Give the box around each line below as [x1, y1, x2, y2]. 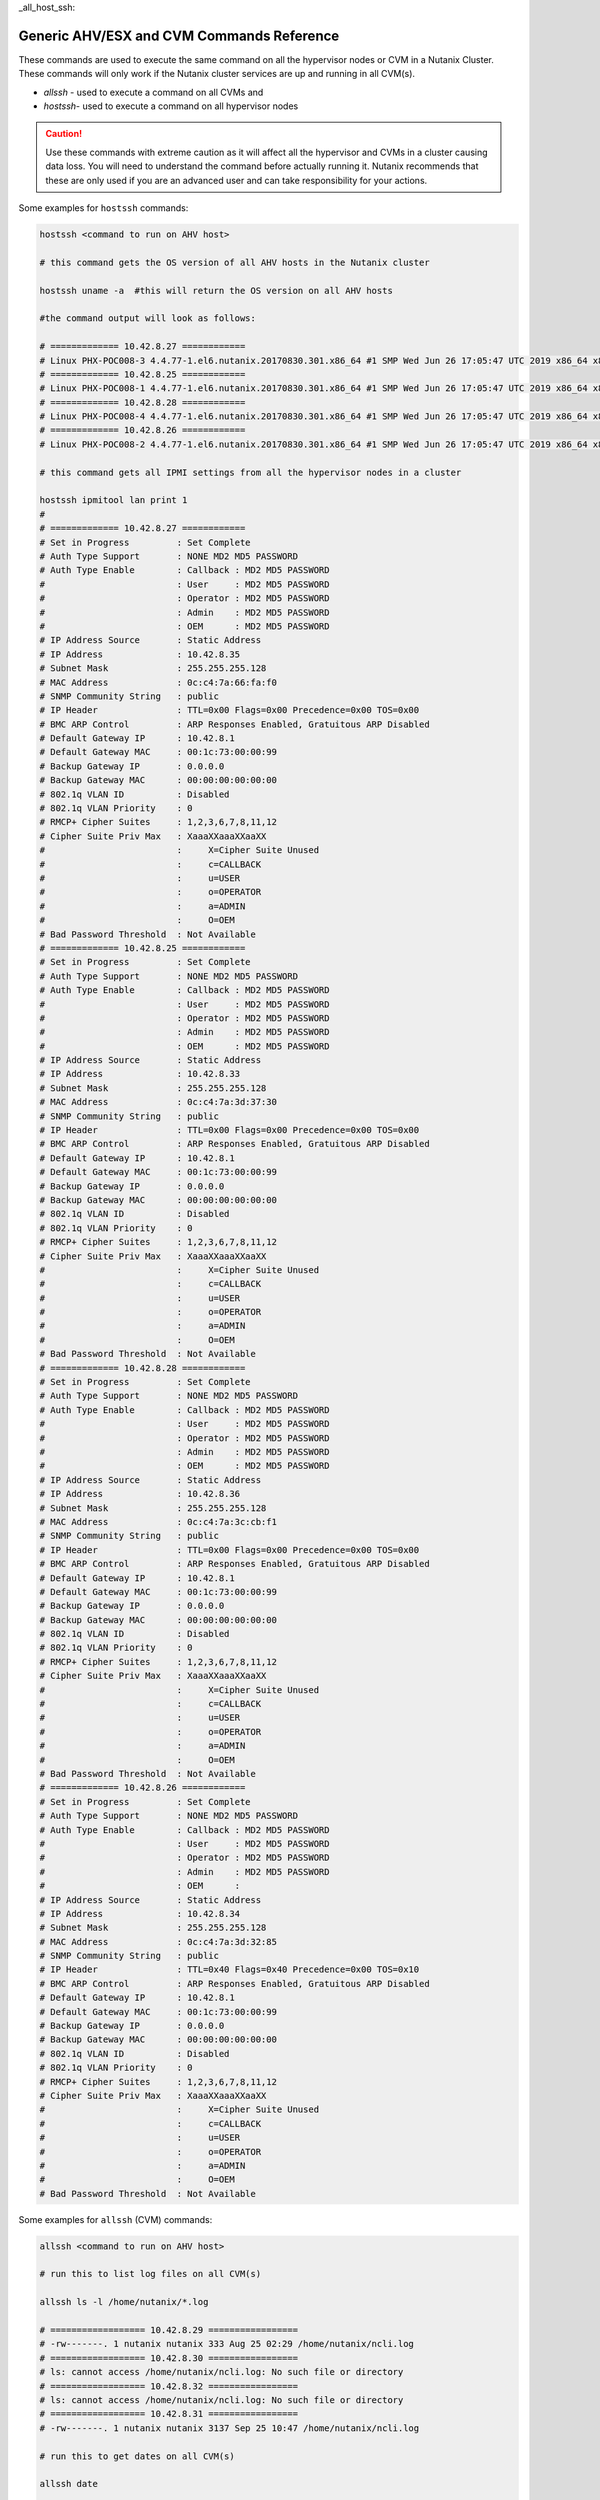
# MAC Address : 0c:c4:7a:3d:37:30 [39, 1096, 277, 1108]
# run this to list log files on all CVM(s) [39, 2268, 262, 2280]
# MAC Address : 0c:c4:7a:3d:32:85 [39, 1936, 277, 1947]
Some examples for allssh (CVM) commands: [18, 2213, 213, 2225]
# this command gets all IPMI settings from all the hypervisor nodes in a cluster [39, 466, 462, 478]
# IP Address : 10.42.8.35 [39, 648, 240, 660]
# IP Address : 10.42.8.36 [39, 1488, 240, 1500]
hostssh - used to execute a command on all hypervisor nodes [43, 100, 299, 112]
